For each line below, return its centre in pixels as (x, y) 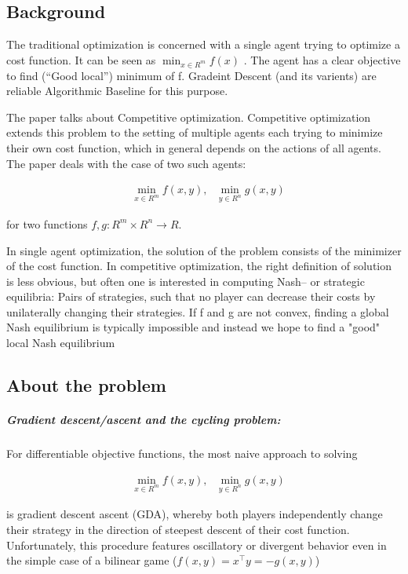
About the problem (86, 385)
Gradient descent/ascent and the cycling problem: (144, 420)
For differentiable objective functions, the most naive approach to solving (182, 453)
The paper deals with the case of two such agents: (126, 163)
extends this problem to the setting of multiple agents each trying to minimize (195, 132)
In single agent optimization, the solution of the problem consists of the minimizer (204, 250)
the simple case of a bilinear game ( (92, 560)
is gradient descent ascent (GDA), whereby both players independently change (195, 514)
